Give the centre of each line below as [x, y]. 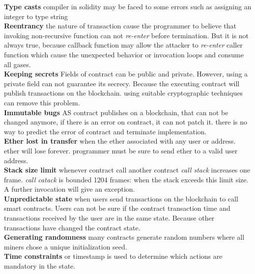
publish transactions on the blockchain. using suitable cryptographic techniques [123, 93]
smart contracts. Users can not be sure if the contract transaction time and [117, 208]
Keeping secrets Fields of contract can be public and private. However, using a [126, 74]
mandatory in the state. [40, 266]
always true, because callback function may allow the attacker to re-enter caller [123, 45]
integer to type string [36, 16]
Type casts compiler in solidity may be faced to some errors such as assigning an [128, 6]
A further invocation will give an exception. [70, 189]
